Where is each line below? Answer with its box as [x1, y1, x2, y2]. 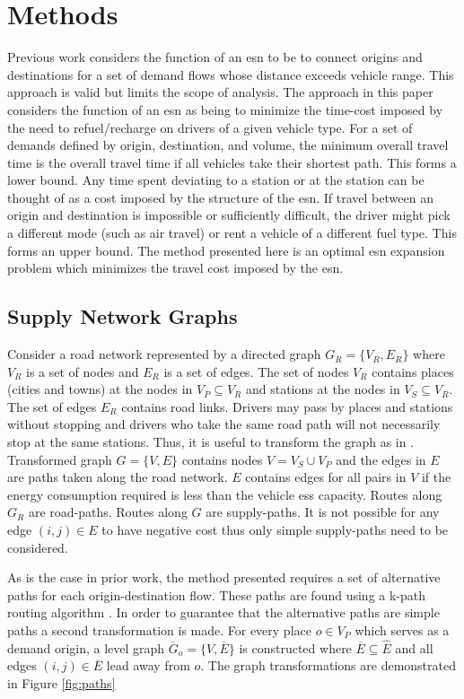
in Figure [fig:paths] [7, 673, 116, 692]
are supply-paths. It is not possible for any [206, 502, 440, 521]
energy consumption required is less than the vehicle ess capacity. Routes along [7, 485, 442, 503]
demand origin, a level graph [7, 638, 165, 657]
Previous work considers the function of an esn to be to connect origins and [7, 48, 423, 66]
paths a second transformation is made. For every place [7, 620, 311, 639]
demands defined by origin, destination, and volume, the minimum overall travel [7, 135, 449, 154]
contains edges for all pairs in [245, 467, 407, 486]
